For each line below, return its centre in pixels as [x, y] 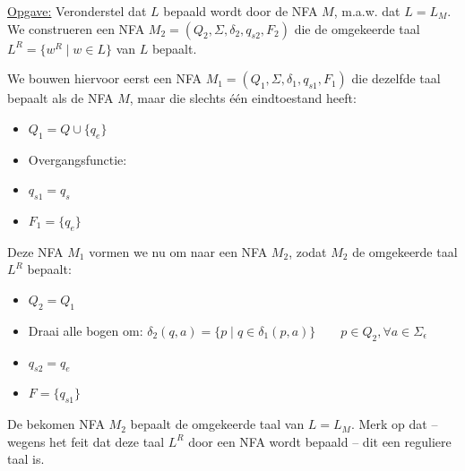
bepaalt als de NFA [60, 98]
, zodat [308, 251]
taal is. [26, 459]
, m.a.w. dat [367, 11]
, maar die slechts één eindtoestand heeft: [243, 98]
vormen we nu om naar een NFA [178, 251]
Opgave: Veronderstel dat [77, 11]
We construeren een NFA [76, 28]
